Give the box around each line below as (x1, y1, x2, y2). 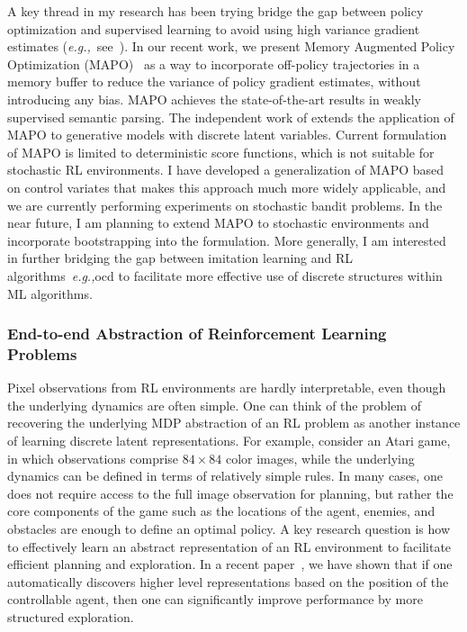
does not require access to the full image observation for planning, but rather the (7, 483, 454, 502)
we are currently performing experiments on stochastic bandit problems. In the (7, 195, 443, 214)
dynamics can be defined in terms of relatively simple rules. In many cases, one (7, 466, 443, 485)
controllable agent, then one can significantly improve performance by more (7, 590, 423, 609)
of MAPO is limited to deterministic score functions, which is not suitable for (7, 142, 435, 161)
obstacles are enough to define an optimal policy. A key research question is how (7, 519, 451, 537)
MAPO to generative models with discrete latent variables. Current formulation (7, 125, 447, 144)
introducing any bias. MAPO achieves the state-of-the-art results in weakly (7, 89, 421, 108)
